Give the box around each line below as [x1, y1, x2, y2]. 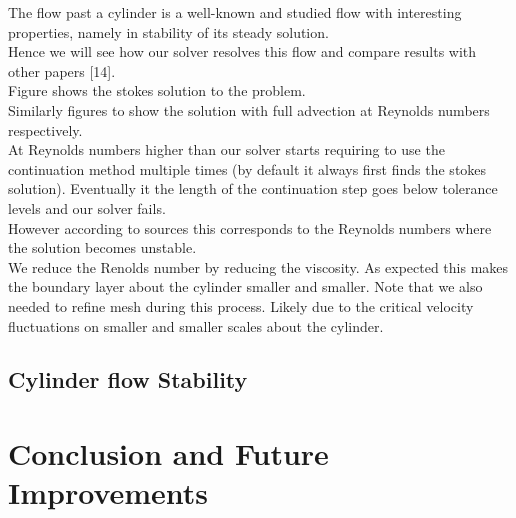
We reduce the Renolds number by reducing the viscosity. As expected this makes [8, 256, 509, 277]
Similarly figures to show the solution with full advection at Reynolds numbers [8, 99, 490, 120]
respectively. [8, 119, 83, 140]
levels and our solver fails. [8, 197, 166, 218]
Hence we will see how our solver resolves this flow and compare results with [8, 41, 477, 62]
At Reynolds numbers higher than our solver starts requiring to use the [8, 139, 445, 160]
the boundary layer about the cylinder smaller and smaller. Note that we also [8, 276, 483, 297]
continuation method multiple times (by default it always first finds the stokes [8, 158, 487, 179]
